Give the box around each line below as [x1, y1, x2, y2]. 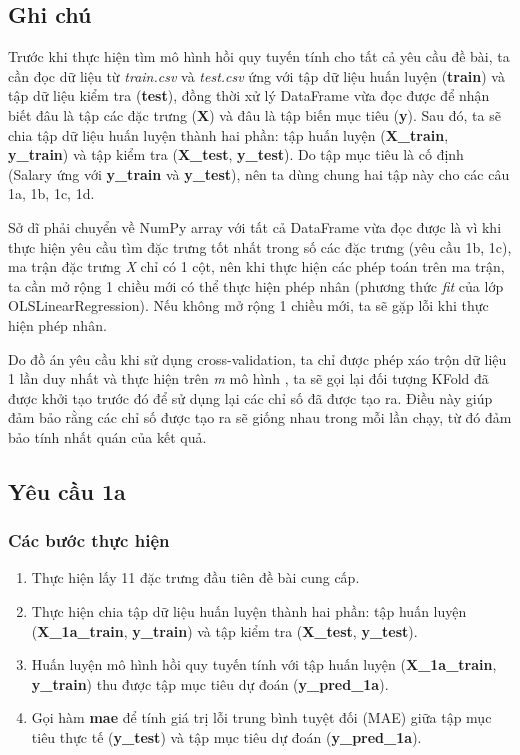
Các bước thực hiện [8, 528, 170, 553]
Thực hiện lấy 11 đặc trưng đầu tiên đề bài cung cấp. [31, 567, 360, 588]
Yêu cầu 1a [8, 475, 126, 506]
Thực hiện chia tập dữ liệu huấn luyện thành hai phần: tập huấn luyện [31, 601, 467, 622]
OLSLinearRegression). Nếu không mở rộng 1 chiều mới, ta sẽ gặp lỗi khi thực [8, 295, 489, 316]
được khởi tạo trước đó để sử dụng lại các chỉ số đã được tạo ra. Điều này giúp [8, 387, 493, 408]
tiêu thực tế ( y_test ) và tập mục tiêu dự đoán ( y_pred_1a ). [31, 727, 422, 748]
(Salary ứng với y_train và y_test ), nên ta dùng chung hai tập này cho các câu [8, 163, 510, 184]
